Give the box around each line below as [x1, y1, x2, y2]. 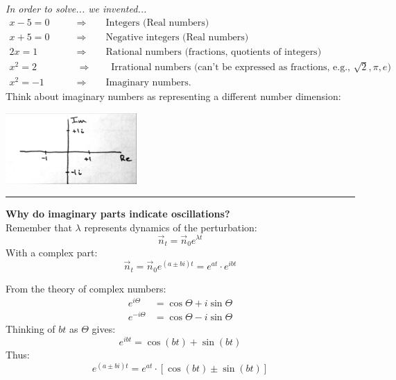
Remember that [6, 220, 72, 234]
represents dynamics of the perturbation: [84, 220, 257, 234]
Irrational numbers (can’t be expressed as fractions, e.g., [111, 62, 350, 72]
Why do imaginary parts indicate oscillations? [6, 206, 230, 221]
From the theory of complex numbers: [6, 281, 166, 295]
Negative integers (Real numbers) [105, 32, 249, 42]
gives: [92, 322, 116, 336]
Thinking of [6, 322, 55, 336]
